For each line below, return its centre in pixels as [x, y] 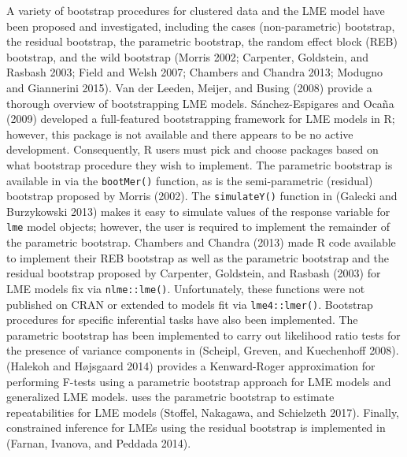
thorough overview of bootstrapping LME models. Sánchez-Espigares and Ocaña [200, 103]
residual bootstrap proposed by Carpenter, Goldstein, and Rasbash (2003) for [194, 273]
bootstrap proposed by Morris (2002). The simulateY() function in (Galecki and [202, 196]
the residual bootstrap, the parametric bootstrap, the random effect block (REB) [202, 41]
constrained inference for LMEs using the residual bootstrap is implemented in [196, 427]
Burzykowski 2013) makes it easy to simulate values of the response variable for [198, 211]
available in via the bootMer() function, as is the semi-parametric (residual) [190, 180]
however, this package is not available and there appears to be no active [180, 134]
